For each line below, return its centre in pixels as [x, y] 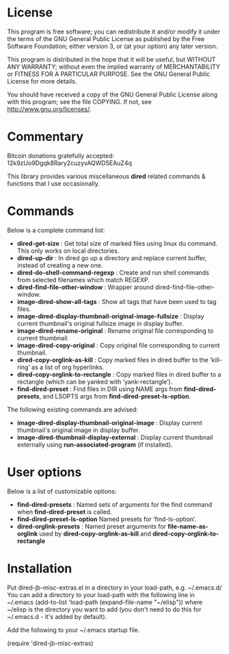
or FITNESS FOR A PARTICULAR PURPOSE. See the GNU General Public [109, 74]
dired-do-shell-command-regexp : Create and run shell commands [113, 273]
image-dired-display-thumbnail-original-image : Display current [110, 423]
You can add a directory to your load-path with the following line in [101, 594]
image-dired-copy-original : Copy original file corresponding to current [118, 345]
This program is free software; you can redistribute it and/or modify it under [114, 32]
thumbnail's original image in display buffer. [78, 430]
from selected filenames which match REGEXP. [83, 279]
